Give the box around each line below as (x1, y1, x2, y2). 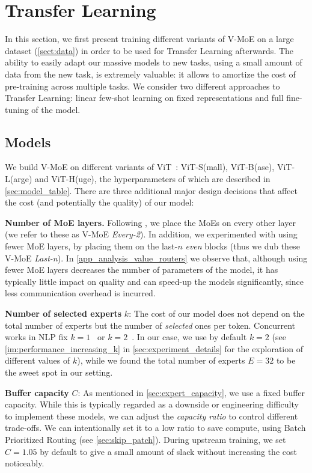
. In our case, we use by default (132, 331, 247, 343)
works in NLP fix (5, 331, 68, 343)
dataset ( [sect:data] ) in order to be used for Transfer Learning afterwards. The (5, 44, 294, 56)
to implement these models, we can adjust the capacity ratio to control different (5, 409, 298, 422)
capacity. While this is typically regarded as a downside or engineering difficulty (5, 398, 299, 410)
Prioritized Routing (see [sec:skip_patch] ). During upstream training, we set (5, 433, 286, 445)
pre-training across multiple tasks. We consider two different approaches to (5, 79, 280, 92)
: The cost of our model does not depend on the (129, 307, 305, 320)
